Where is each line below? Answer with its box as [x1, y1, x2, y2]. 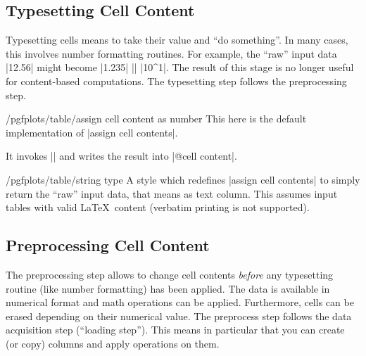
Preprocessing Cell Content [6, 234, 210, 256]
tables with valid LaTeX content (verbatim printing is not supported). [6, 200, 310, 215]
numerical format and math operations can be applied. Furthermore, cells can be [6, 295, 354, 310]
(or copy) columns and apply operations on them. [6, 336, 220, 350]
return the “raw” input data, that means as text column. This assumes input [6, 186, 338, 201]
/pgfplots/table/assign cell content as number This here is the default [6, 111, 307, 126]
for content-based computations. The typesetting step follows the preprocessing [6, 73, 347, 88]
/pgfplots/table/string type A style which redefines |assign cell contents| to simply [6, 172, 360, 186]
